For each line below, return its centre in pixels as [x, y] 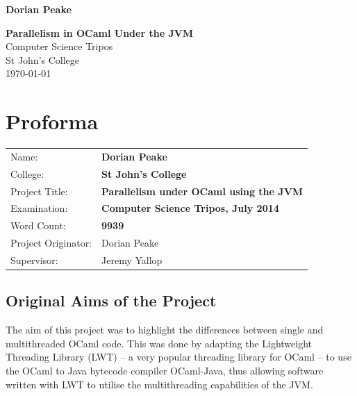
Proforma [52, 121]
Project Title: [39, 191]
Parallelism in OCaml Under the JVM [100, 32]
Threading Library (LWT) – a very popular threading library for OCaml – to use [178, 357]
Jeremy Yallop [132, 259]
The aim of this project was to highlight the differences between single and [165, 330]
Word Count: [38, 225]
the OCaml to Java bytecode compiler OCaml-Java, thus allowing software [165, 370]
